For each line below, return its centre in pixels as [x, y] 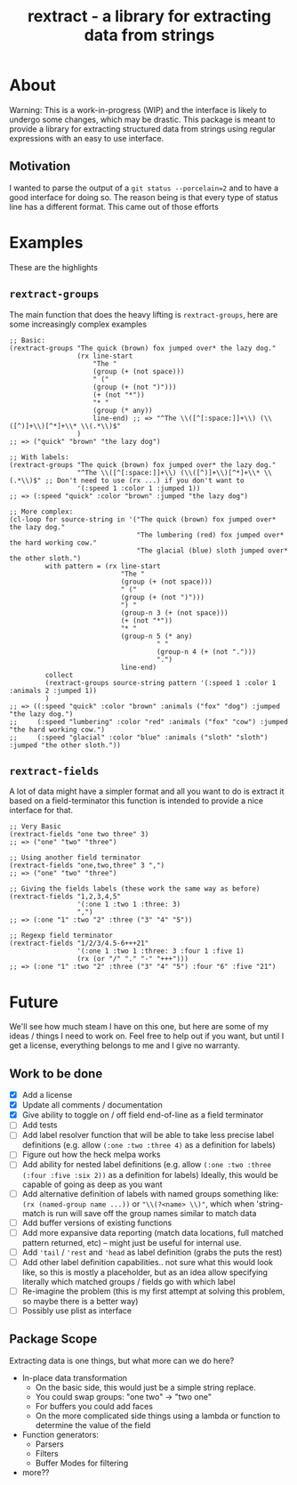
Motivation [40, 166]
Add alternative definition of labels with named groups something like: [150, 1193]
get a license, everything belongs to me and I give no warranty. [124, 1045]
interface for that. [41, 811]
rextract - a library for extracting [149, 16]
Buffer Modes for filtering [82, 1463]
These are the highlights [53, 267]
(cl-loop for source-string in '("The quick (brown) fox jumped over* [143, 519]
